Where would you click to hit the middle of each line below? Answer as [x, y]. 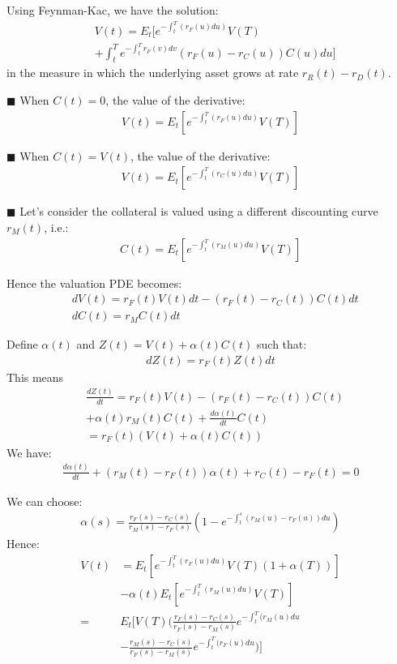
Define [22, 344]
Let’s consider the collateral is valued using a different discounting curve [199, 211]
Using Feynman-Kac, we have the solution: [113, 10]
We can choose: [45, 501]
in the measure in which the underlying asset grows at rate [153, 73]
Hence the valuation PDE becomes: [94, 283]
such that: [282, 344]
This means [35, 377]
